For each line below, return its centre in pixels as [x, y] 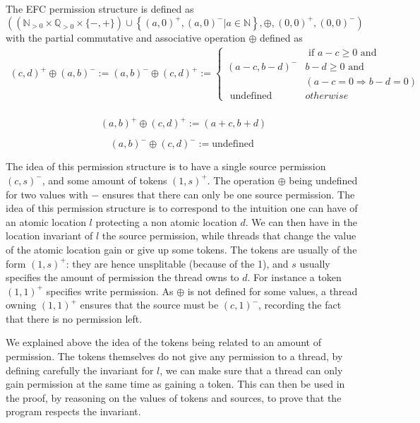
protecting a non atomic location [166, 221]
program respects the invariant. [73, 411]
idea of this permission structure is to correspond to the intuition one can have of [182, 208]
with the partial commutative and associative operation [126, 37]
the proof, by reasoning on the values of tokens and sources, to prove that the [174, 397]
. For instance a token [294, 277]
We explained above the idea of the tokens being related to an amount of [163, 342]
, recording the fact [300, 305]
